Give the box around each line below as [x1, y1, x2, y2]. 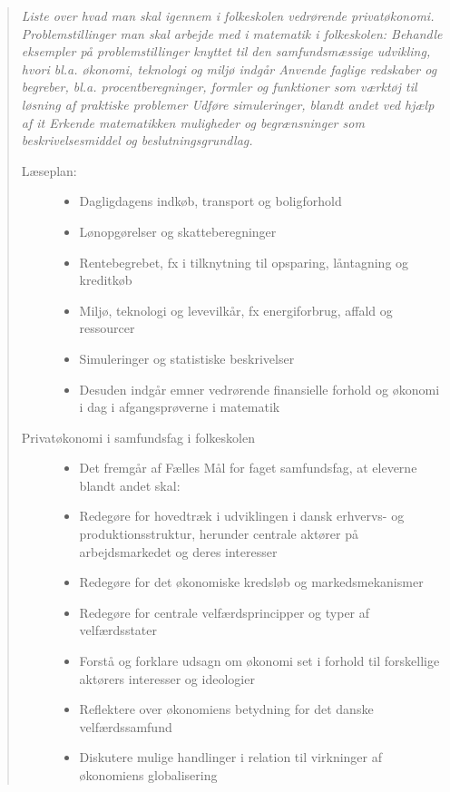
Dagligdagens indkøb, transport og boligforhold [79, 191, 342, 210]
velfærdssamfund [79, 717, 172, 736]
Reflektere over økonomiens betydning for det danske [79, 699, 374, 719]
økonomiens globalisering [79, 766, 218, 784]
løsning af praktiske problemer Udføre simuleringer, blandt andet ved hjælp [21, 94, 435, 113]
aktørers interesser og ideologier [79, 669, 255, 688]
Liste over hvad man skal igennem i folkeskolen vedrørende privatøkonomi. [21, 6, 435, 24]
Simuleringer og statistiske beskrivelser [79, 348, 295, 367]
